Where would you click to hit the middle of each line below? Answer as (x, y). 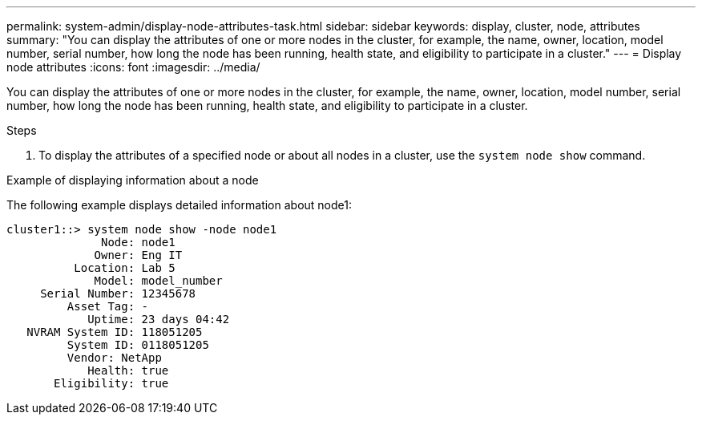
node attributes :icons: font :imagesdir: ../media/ (133, 67)
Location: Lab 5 (125, 268)
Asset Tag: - (108, 306)
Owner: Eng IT (138, 255)
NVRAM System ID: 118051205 (115, 332)
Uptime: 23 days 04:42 (159, 319)
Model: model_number (158, 281)
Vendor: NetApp (114, 358)
